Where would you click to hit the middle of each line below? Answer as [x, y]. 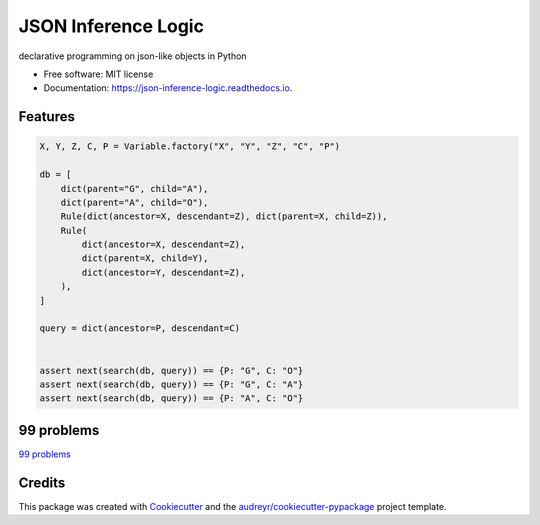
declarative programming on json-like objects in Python [132, 56]
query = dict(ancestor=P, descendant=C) [139, 328]
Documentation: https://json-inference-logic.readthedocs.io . [168, 88]
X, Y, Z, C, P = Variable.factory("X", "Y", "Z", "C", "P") [190, 146]
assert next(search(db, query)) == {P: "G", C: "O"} [171, 370]
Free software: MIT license [98, 74]
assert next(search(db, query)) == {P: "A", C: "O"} [171, 398]
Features [46, 116]
